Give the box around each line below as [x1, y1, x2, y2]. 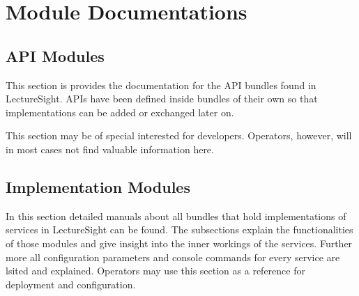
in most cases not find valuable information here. [6, 141, 214, 156]
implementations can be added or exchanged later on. [6, 104, 234, 119]
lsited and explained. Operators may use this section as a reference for [6, 263, 305, 278]
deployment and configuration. [6, 276, 136, 291]
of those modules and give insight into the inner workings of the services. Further [6, 235, 353, 250]
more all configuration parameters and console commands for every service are [6, 249, 340, 264]
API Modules [6, 45, 105, 66]
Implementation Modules [6, 176, 190, 197]
